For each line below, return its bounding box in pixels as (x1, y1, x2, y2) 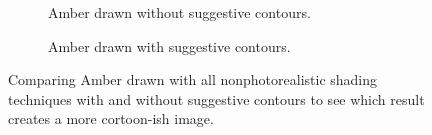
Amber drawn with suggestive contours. (48, 35, 291, 56)
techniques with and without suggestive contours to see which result (8, 88, 425, 109)
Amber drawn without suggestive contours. (48, 2, 311, 22)
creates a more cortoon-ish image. (8, 108, 214, 129)
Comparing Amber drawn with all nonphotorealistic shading (8, 69, 378, 90)
